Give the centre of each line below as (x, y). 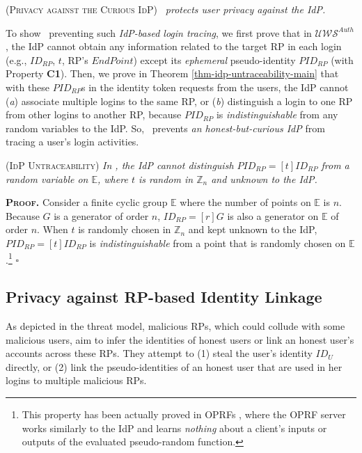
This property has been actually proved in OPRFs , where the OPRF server (184, 414)
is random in (166, 178)
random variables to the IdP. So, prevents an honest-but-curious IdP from (165, 128)
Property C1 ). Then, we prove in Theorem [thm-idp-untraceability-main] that (172, 73)
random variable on (47, 178)
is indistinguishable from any (277, 114)
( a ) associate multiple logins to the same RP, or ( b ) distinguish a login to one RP (179, 101)
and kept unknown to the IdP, (253, 229)
